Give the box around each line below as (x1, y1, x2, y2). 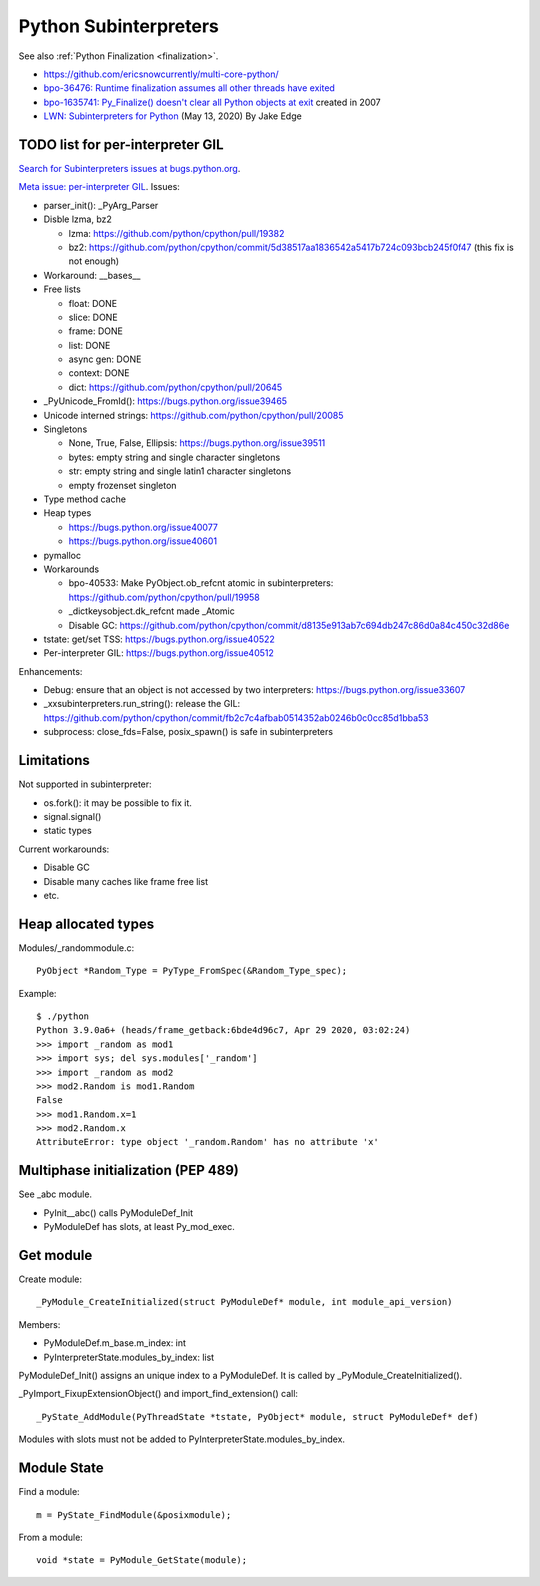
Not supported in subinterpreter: (18, 778, 152, 790)
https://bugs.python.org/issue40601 (68, 535, 218, 547)
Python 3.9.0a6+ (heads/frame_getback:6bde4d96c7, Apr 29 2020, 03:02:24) (36, 1025, 411, 1036)
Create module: (18, 1273, 83, 1285)
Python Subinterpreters (18, 15, 219, 37)
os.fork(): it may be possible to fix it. (43, 796, 192, 809)
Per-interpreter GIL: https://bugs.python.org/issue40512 (43, 647, 275, 659)
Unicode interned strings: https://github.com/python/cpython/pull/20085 (43, 409, 344, 421)
